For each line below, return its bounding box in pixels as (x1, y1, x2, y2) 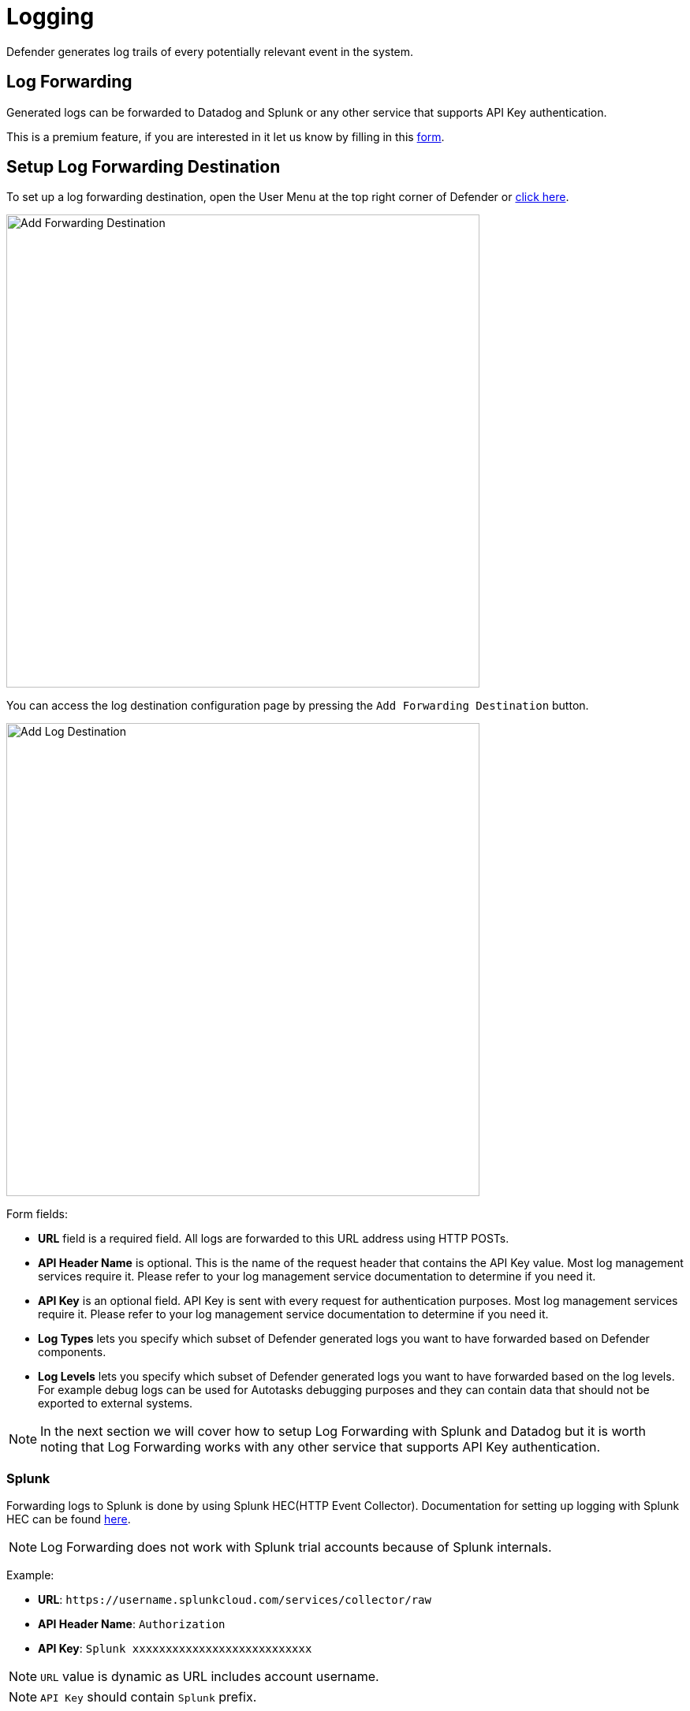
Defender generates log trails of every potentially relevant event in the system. (6, 44, 414, 58)
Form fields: (6, 1207, 68, 1221)
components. (38, 1345, 106, 1359)
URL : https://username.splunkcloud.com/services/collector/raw (38, 1593, 431, 1607)
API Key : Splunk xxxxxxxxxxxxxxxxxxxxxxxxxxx (38, 1642, 312, 1656)
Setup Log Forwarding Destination (6, 157, 281, 177)
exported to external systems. (38, 1396, 193, 1411)
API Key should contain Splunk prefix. (40, 1689, 257, 1705)
